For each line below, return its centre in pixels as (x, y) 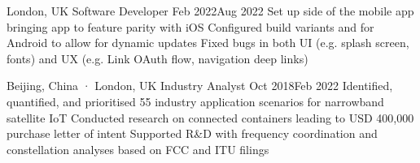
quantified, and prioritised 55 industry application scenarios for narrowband (195, 101)
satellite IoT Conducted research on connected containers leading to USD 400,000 (210, 117)
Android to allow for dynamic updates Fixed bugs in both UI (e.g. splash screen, (208, 43)
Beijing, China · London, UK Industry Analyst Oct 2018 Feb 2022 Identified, (200, 86)
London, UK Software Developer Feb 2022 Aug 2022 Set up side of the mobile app (210, 11)
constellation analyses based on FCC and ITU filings (138, 149)
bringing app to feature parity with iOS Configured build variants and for (190, 26)
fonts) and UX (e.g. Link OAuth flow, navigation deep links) (157, 58)
